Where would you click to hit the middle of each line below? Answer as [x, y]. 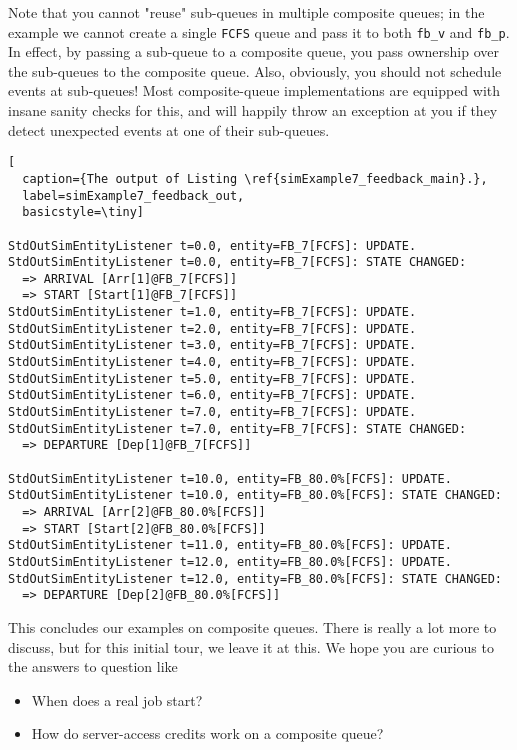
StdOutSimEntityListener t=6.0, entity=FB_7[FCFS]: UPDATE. [212, 395]
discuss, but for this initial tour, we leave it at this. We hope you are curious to [251, 646]
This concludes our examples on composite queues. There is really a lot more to [252, 626]
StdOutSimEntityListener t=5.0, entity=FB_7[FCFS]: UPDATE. [212, 378]
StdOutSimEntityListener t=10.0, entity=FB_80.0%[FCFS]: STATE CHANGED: [255, 495]
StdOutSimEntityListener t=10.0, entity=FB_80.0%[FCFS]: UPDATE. [230, 478]
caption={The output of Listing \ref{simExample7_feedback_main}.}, [255, 178]
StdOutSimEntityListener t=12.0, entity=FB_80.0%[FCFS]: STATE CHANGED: [255, 578]
